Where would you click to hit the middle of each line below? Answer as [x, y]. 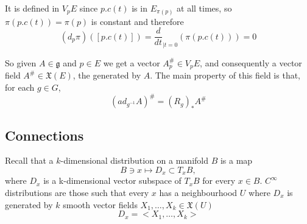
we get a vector [132, 62]
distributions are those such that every [77, 192]
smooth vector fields [100, 204]
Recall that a [29, 160]
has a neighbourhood [198, 192]
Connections [44, 135]
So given [21, 62]
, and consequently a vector [251, 62]
